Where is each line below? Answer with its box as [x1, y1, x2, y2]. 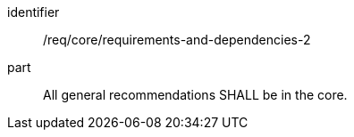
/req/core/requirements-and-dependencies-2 [43, 32, 311, 47]
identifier [7, 4, 60, 20]
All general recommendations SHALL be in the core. [43, 87, 348, 102]
